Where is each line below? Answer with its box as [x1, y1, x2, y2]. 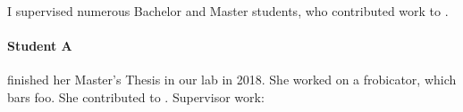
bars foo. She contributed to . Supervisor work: [7, 87, 265, 106]
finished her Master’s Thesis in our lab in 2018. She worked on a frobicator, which [7, 70, 457, 89]
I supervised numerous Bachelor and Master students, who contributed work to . [7, 2, 449, 20]
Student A [7, 36, 72, 55]
